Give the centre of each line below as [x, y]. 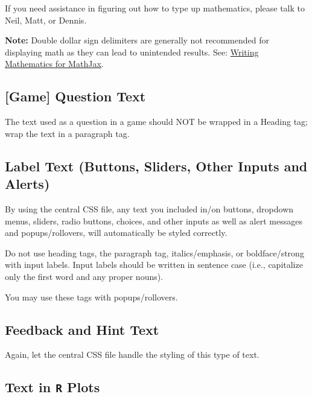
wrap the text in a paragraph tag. [67, 133]
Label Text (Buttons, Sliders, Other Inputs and [156, 166]
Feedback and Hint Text [82, 329]
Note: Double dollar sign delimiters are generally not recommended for [137, 40]
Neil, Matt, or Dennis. [46, 20]
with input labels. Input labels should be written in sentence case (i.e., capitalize [154, 265]
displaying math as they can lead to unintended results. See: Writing [132, 52]
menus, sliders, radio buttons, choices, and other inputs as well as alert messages [154, 221]
